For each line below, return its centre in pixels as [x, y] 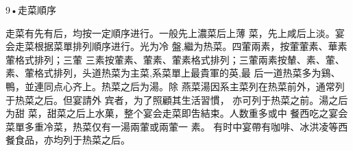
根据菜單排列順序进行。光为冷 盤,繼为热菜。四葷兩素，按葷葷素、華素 [191, 46]
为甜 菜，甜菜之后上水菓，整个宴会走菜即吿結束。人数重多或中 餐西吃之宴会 [177, 113]
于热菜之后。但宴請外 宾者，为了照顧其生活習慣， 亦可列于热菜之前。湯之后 [177, 99]
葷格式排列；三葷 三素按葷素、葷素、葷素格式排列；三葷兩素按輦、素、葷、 [175, 59]
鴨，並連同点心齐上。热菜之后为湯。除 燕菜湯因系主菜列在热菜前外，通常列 [175, 86]
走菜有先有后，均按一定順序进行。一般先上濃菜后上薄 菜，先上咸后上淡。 [170, 32]
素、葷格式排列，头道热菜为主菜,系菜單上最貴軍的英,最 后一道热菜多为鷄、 [173, 73]
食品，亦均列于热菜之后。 [72, 140]
